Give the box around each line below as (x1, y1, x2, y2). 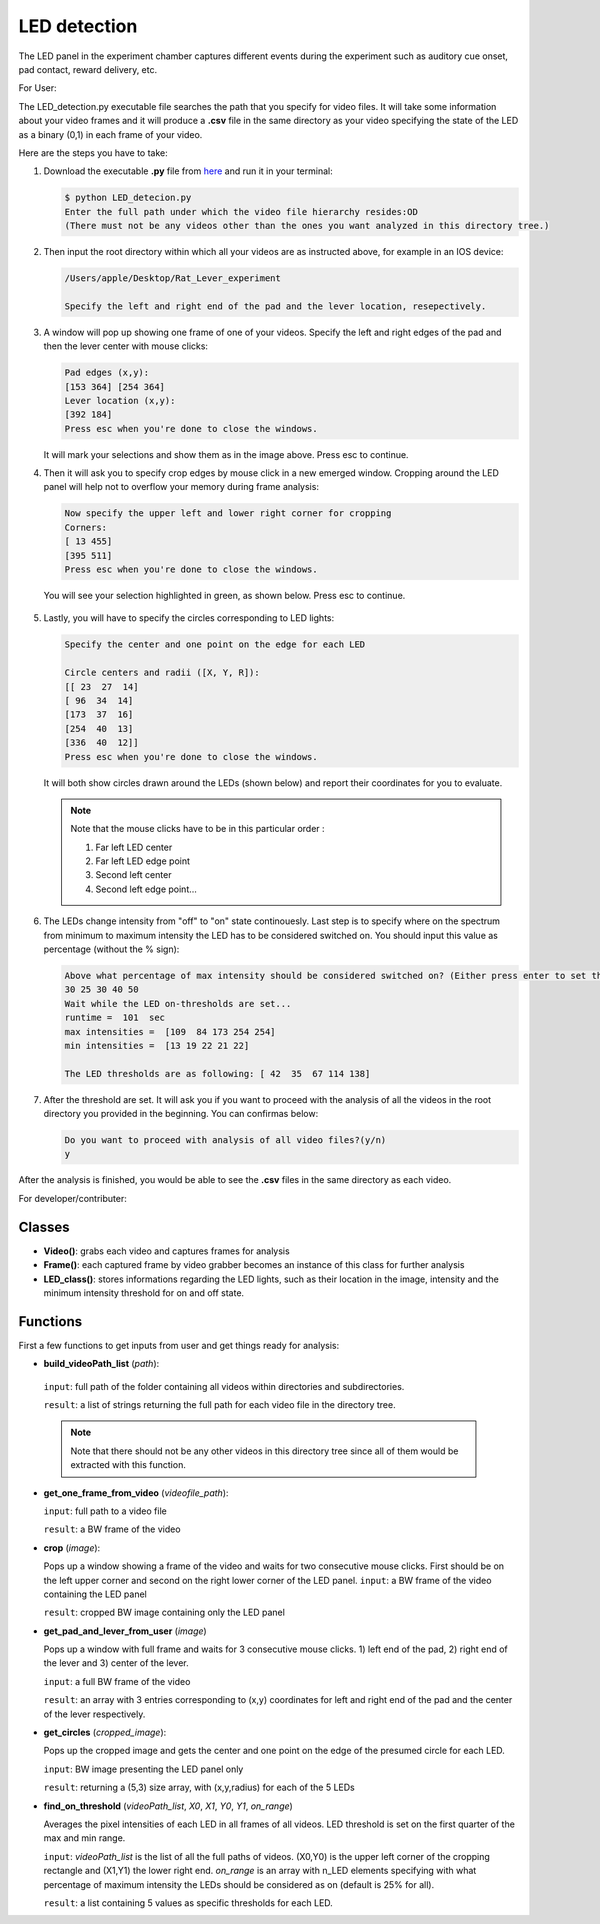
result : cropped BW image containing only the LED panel (43, 1606, 285, 1619)
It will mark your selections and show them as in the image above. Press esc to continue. (43, 448, 409, 460)
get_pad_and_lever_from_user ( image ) (43, 1625, 207, 1637)
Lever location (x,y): (64, 395, 176, 406)
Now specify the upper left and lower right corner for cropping (64, 508, 392, 519)
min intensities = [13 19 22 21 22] (64, 1040, 250, 1051)
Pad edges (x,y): (64, 367, 150, 379)
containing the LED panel (43, 1588, 147, 1600)
